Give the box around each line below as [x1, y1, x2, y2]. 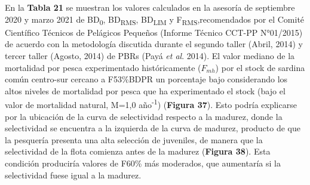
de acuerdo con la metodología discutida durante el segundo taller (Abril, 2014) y [5, 38, 303, 50]
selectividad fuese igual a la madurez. [5, 168, 142, 181]
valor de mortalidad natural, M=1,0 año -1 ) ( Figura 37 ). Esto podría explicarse [5, 97, 297, 110]
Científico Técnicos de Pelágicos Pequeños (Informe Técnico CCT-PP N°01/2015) [5, 26, 303, 38]
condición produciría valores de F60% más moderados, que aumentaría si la [5, 156, 281, 169]
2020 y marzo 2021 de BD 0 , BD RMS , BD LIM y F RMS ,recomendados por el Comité [5, 13, 305, 27]
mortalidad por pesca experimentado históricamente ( [5, 61, 201, 73]
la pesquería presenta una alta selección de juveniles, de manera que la [5, 133, 263, 146]
